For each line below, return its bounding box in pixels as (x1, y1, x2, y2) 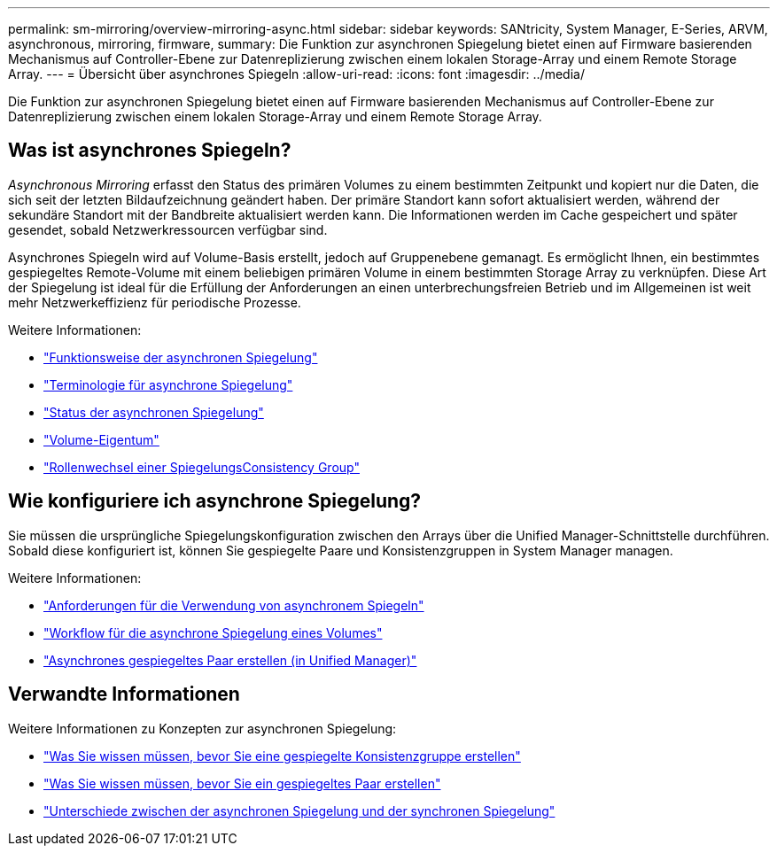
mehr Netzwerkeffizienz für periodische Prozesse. (8, 294, 301, 310)
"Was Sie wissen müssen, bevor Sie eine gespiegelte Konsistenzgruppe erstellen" (43, 748, 521, 764)
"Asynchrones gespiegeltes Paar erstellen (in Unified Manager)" (43, 652, 417, 668)
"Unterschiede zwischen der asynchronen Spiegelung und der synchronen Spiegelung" (43, 803, 556, 818)
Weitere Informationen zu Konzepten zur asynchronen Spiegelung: (8, 720, 397, 736)
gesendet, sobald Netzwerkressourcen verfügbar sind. (8, 221, 328, 237)
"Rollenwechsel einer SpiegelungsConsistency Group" (43, 459, 360, 475)
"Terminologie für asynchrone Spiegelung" (43, 376, 293, 392)
